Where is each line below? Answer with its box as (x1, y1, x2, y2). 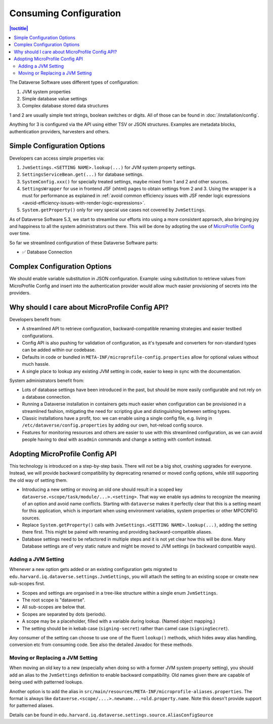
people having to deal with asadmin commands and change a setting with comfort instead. (22, 436, 212, 443)
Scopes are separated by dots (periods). (22, 611, 106, 617)
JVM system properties (22, 89, 71, 95)
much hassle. (22, 361, 50, 367)
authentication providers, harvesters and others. (9, 128, 110, 134)
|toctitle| (9, 25, 28, 31)
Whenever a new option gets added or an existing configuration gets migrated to (9, 566, 177, 573)
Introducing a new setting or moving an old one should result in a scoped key (22, 486, 183, 492)
